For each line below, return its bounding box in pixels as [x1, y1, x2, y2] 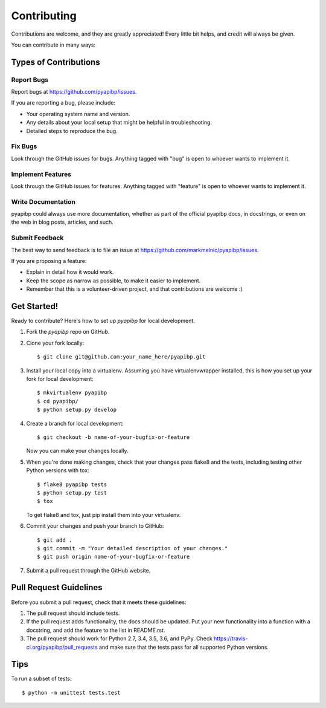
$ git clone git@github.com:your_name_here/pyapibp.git [37, 354, 206, 360]
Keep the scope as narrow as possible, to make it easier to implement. [26, 277, 201, 284]
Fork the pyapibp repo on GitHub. [26, 328, 110, 336]
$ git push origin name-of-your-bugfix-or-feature [37, 553, 190, 560]
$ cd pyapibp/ [37, 398, 78, 404]
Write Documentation [11, 197, 75, 206]
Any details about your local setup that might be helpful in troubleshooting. [26, 119, 213, 126]
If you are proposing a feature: [11, 258, 87, 264]
